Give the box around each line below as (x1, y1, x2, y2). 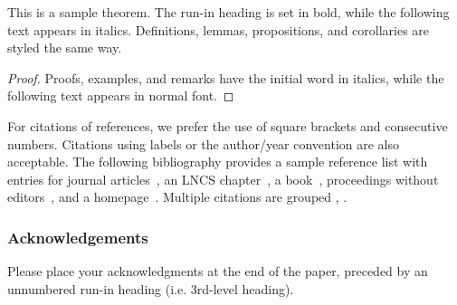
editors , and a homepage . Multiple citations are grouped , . (7, 187, 348, 206)
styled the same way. (7, 38, 122, 57)
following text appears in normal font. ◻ (7, 86, 234, 105)
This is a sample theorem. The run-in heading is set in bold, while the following (7, 3, 450, 21)
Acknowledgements (7, 225, 148, 248)
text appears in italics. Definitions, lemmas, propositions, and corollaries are (7, 20, 430, 39)
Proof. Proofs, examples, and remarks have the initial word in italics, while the (7, 68, 444, 87)
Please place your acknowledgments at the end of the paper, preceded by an (7, 262, 428, 281)
